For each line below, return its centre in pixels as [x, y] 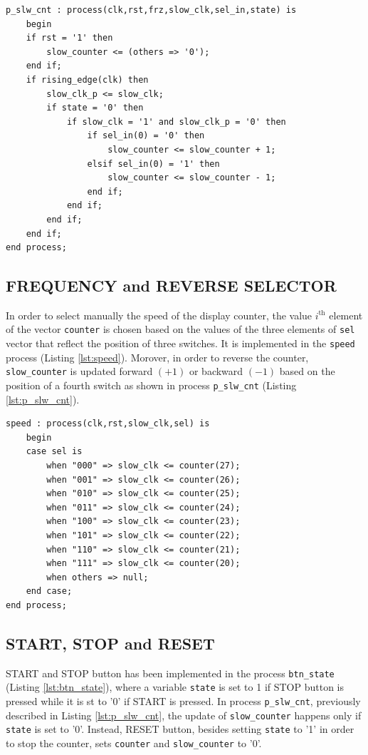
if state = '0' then [95, 108]
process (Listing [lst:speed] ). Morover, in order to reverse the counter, [157, 357]
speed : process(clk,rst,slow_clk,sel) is [108, 424]
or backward [216, 371]
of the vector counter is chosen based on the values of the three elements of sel [180, 329]
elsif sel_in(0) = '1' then [153, 164]
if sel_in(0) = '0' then [146, 136]
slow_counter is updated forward [79, 371]
